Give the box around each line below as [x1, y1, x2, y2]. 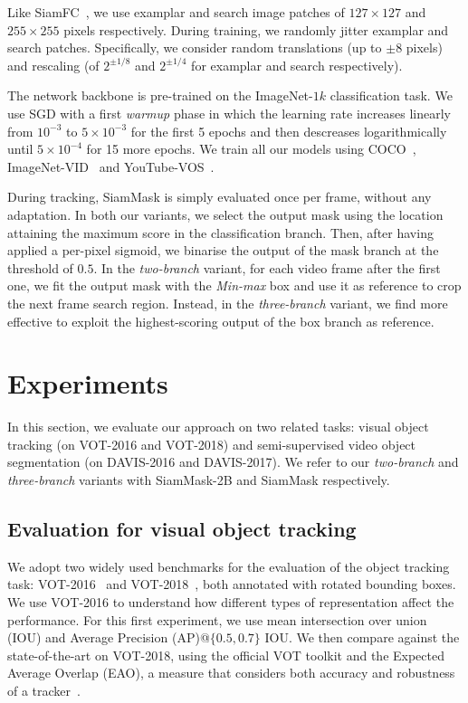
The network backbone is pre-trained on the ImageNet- [7, 86, 313, 105]
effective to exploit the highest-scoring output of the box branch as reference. [7, 311, 435, 330]
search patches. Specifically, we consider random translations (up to [7, 38, 382, 57]
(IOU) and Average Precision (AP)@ [7, 628, 210, 647]
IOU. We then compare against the [264, 628, 460, 647]
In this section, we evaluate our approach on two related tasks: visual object [7, 417, 429, 436]
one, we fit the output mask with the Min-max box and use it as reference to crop [7, 276, 462, 295]
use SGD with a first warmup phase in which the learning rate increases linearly [7, 103, 451, 122]
